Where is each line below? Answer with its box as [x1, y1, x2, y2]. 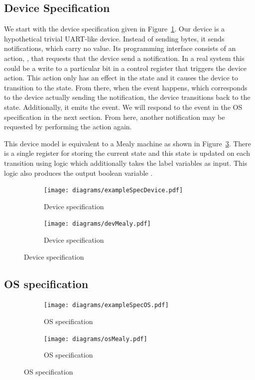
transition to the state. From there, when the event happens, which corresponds [4, 82, 248, 92]
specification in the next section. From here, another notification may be [4, 111, 225, 122]
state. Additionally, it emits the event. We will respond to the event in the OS [4, 101, 243, 112]
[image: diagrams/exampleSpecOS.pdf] [44, 302, 169, 309]
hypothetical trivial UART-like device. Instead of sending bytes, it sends [4, 33, 225, 43]
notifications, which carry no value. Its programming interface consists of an [4, 43, 236, 53]
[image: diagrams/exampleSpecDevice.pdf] [44, 187, 183, 194]
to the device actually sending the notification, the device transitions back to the [4, 92, 251, 102]
